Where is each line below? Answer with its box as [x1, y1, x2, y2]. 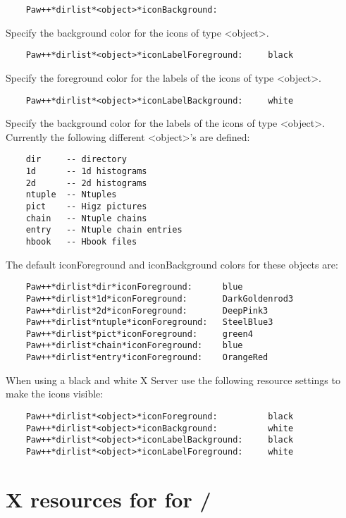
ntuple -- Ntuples [25, 190, 117, 200]
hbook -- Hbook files [25, 236, 137, 247]
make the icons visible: [6, 386, 104, 401]
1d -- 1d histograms [25, 166, 147, 176]
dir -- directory [25, 154, 127, 165]
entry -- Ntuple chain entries [25, 225, 183, 235]
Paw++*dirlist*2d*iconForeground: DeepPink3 [25, 305, 268, 316]
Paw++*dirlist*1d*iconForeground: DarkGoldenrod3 [25, 293, 294, 304]
